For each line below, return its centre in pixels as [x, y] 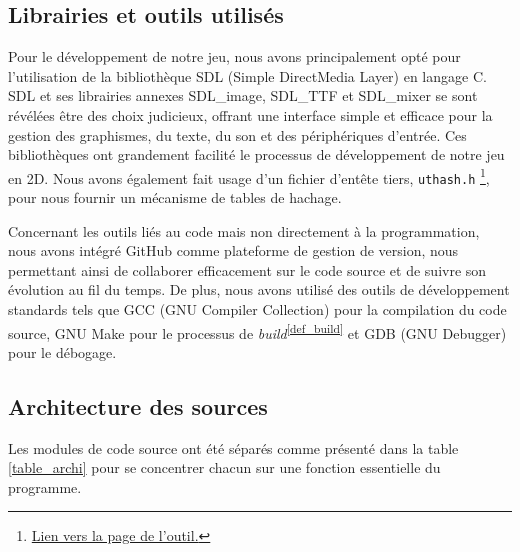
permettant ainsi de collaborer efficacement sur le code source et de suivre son [247, 269]
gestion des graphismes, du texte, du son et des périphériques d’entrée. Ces [237, 134]
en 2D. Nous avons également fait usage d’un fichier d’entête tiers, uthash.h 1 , [249, 176]
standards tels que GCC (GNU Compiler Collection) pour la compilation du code [257, 309]
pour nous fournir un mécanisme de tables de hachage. [175, 197]
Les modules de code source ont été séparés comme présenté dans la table [233, 447]
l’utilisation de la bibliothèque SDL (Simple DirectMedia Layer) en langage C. [247, 75]
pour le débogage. [62, 351]
